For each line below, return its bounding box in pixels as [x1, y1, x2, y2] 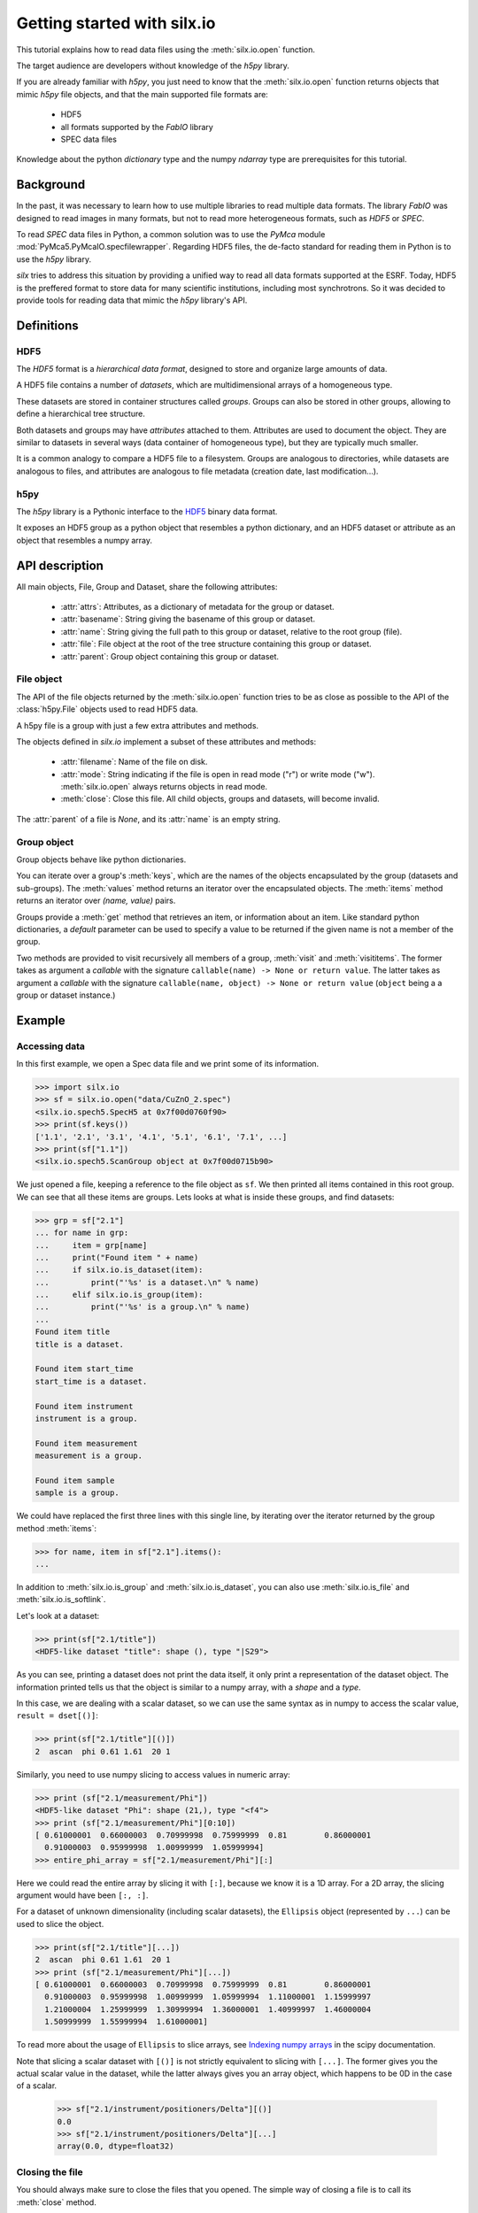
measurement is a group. [35, 1451, 143, 1461]
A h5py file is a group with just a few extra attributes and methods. [16, 720, 259, 730]
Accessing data [16, 1040, 86, 1053]
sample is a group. [35, 1488, 119, 1498]
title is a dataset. [35, 1339, 124, 1349]
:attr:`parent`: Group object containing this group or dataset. [60, 651, 279, 661]
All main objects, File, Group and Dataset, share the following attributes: [16, 581, 278, 592]
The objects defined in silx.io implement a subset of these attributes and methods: [16, 736, 317, 747]
